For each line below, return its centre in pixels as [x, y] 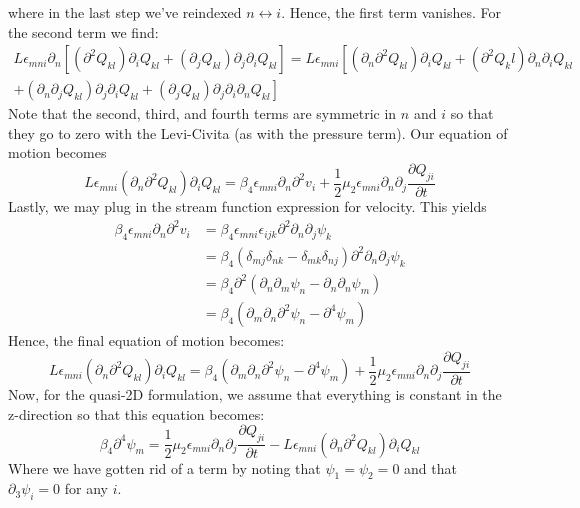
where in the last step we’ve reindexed [125, 12]
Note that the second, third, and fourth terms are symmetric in [202, 113]
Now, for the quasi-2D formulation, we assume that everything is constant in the [255, 394]
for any [86, 488]
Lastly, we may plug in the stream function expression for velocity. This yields [247, 206]
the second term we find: [83, 31]
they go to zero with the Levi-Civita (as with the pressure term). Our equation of [258, 132]
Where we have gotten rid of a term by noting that [164, 467]
